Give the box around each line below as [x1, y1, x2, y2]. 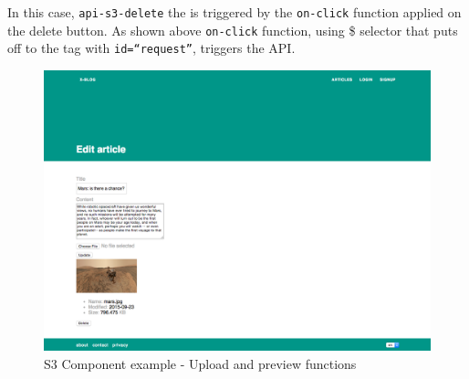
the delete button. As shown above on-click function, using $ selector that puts [7, 20, 458, 39]
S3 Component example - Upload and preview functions [44, 353, 357, 373]
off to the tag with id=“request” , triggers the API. [7, 38, 296, 58]
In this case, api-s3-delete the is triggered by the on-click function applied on [7, 3, 462, 21]
